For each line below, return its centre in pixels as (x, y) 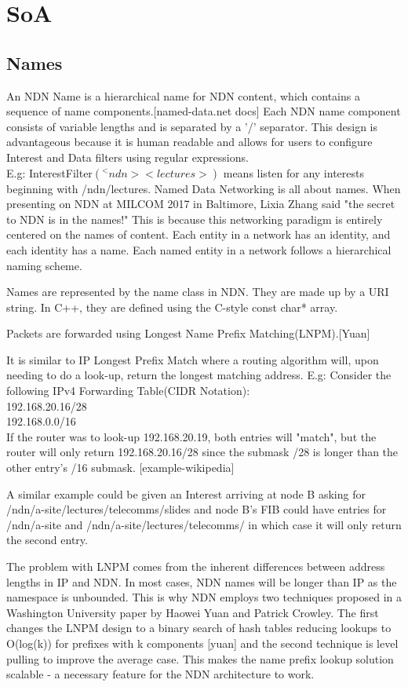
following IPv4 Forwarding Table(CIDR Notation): (128, 391)
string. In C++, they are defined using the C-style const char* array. (172, 307)
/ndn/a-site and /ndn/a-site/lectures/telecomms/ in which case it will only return (204, 524)
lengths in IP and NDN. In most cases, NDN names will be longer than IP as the (202, 581)
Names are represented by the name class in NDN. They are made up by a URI (198, 292)
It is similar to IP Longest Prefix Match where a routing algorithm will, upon (193, 359)
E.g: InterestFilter (49, 172)
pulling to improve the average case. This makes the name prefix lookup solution (200, 658)
